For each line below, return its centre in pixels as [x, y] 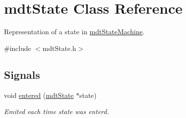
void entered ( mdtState [39, 95]
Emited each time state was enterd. [56, 111]
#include [18, 48]
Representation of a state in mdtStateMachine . [74, 32]
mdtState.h [59, 48]
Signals [22, 74]
